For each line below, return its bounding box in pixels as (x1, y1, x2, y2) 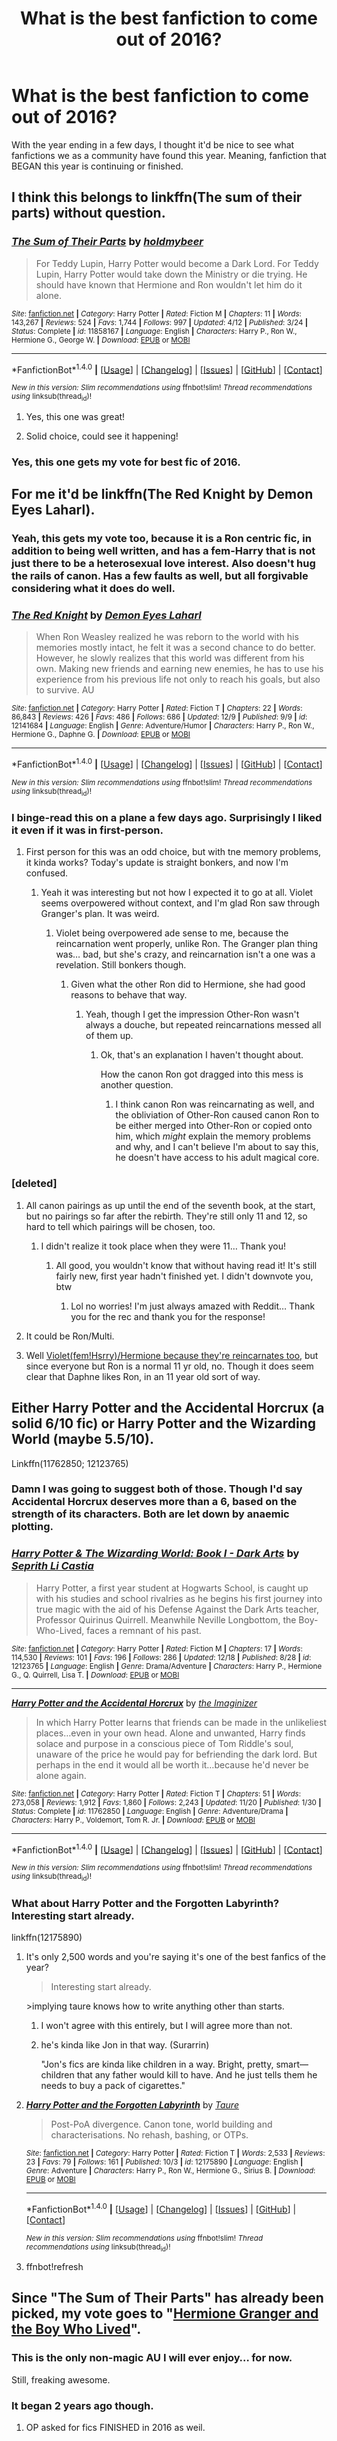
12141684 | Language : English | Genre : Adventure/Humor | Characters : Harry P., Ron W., (11, 721, 315, 731)
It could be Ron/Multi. (25, 1330, 115, 1342)
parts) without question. (11, 205, 166, 222)
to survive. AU (35, 684, 95, 696)
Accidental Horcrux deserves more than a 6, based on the (11, 1495, 298, 1509)
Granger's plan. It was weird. (40, 908, 160, 920)
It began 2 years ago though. (11, 2398, 154, 2412)
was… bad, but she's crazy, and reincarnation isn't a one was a (55, 948, 316, 961)
